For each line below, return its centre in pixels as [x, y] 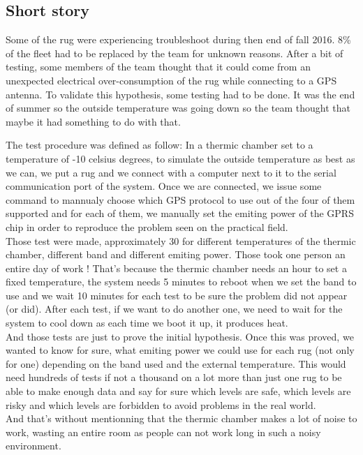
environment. [34, 446]
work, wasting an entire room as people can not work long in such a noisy [163, 432]
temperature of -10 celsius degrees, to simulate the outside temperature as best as [180, 158]
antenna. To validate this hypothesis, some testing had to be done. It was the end [180, 94]
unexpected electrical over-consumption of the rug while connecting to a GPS [171, 80]
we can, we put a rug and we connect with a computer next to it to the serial [171, 172]
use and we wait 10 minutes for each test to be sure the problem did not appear [177, 295]
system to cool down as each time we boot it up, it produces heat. [147, 323]
